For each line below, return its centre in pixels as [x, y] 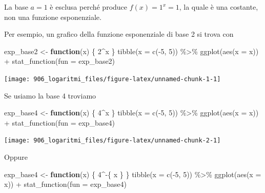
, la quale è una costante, [219, 7]
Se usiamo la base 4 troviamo [50, 95]
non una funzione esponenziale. [53, 17]
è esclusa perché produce [89, 7]
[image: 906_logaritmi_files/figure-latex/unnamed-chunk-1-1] [113, 79]
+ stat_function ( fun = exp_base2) [60, 61]
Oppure [16, 157]
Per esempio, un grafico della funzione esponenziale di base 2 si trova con [119, 34]
